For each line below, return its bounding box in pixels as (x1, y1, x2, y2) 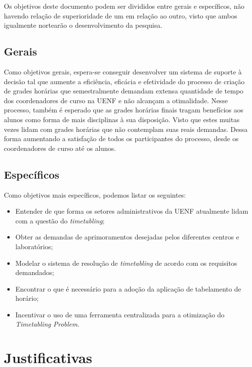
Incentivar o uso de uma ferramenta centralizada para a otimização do (15, 309, 225, 319)
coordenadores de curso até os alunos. (4, 143, 116, 153)
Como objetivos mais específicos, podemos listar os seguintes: (4, 189, 186, 200)
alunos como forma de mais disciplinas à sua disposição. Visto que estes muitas (4, 114, 240, 124)
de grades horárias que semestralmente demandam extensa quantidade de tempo (4, 86, 244, 96)
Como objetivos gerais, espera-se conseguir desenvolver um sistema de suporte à (4, 66, 242, 76)
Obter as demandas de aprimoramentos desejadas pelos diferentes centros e (15, 232, 239, 242)
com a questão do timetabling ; (15, 215, 105, 225)
